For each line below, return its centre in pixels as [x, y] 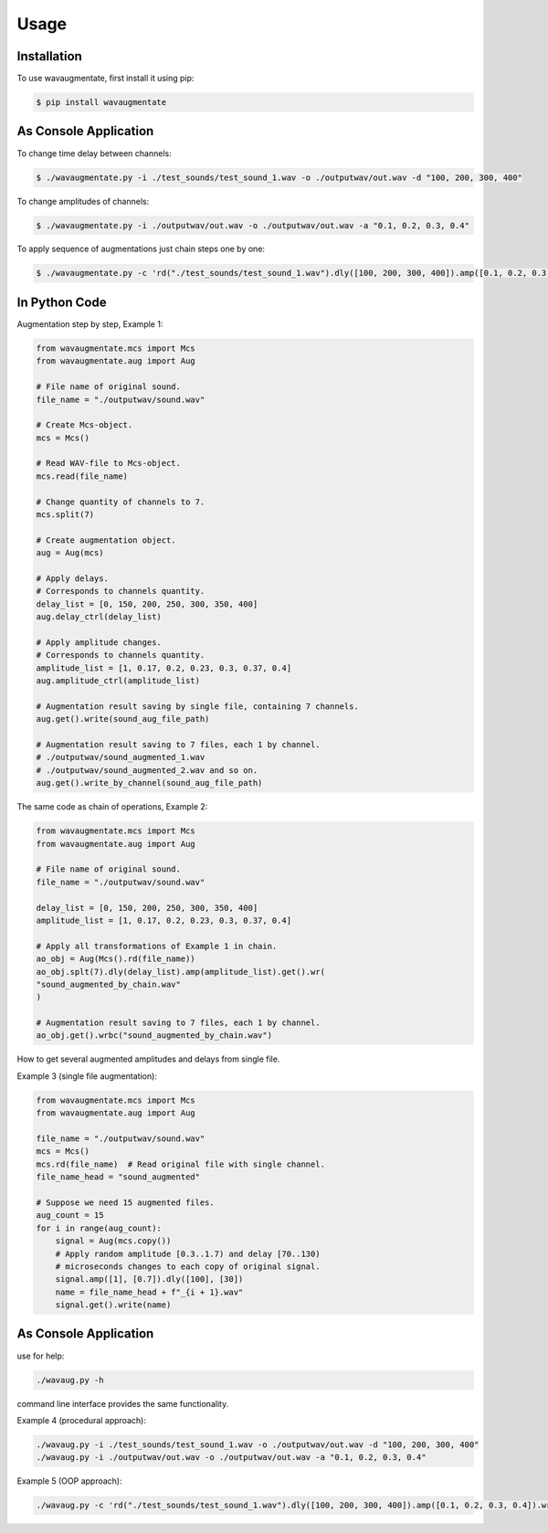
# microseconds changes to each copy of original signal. [188, 1266]
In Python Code [62, 302]
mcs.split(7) [65, 515]
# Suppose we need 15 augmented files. [125, 1202]
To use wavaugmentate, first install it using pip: [105, 79]
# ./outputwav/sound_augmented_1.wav [121, 757]
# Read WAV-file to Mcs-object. [109, 463]
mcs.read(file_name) [82, 476]
